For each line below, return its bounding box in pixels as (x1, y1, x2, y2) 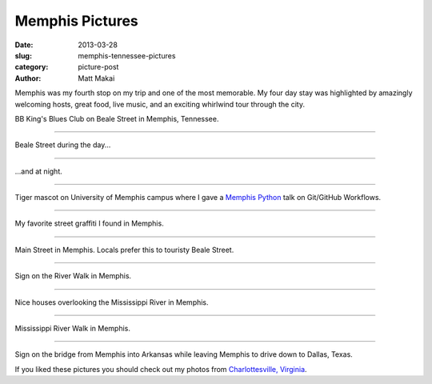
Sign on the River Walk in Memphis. (14, 271, 132, 281)
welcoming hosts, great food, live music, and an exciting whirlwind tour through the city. (14, 99, 306, 109)
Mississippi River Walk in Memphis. (14, 324, 131, 334)
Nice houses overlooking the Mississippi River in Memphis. (14, 297, 209, 307)
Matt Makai (78, 73, 115, 83)
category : (14, 62, 49, 72)
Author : (14, 73, 42, 83)
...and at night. (14, 166, 63, 176)
